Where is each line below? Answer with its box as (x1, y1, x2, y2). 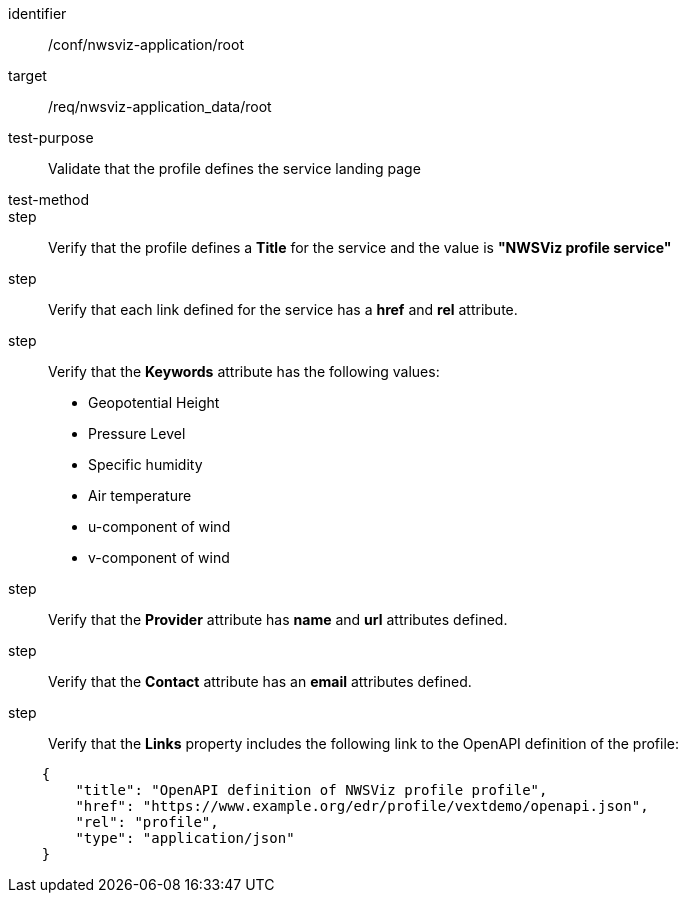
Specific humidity (88, 456, 203, 473)
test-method (8, 191, 89, 208)
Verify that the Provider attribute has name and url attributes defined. (48, 611, 508, 628)
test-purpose (8, 129, 94, 146)
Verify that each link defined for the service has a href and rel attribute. (48, 301, 518, 318)
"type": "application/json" (75, 830, 295, 846)
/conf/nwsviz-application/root (48, 36, 244, 53)
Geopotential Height (88, 394, 220, 411)
